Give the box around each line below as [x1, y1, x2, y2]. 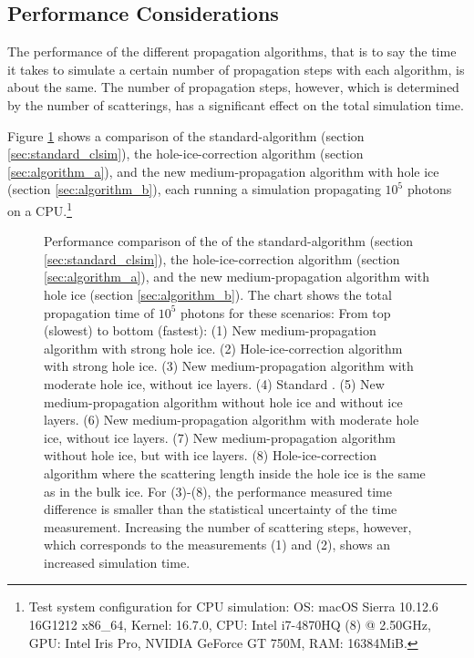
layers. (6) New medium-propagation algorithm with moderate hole [44, 410, 419, 429]
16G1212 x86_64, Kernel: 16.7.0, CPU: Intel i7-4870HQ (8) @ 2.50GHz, [28, 615, 431, 634]
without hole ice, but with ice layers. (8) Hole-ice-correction [44, 446, 376, 465]
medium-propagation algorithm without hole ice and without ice [44, 392, 403, 411]
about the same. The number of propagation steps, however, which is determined [7, 77, 459, 97]
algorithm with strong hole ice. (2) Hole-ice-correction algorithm [44, 338, 403, 357]
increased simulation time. [44, 552, 191, 571]
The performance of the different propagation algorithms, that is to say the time [7, 42, 457, 61]
